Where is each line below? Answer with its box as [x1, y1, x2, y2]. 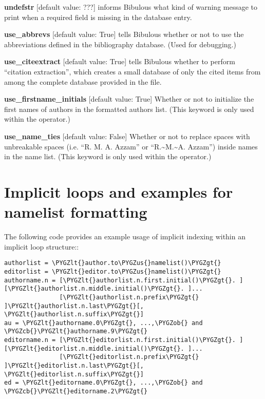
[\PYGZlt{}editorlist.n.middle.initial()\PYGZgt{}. [4, 345, 184, 352]
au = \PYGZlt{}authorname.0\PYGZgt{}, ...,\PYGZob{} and [4, 319, 203, 327]
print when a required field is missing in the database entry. [4, 11, 192, 22]
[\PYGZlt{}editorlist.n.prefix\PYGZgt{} [59, 353, 199, 361]
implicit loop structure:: [4, 241, 79, 252]
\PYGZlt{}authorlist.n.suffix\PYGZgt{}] [4, 311, 144, 318]
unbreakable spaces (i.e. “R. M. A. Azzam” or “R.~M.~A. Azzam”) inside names [4, 141, 258, 151]
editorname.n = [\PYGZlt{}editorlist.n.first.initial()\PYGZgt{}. [4, 336, 236, 344]
